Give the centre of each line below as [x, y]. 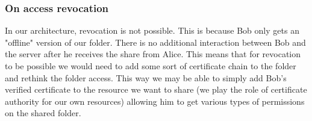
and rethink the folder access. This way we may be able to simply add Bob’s [146, 77]
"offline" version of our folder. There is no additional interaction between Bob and [155, 42]
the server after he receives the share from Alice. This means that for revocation [153, 54]
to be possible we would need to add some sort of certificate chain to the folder [151, 66]
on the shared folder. [43, 113]
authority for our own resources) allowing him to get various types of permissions [155, 101]
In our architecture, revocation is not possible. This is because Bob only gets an [152, 30]
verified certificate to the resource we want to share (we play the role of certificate [156, 89]
